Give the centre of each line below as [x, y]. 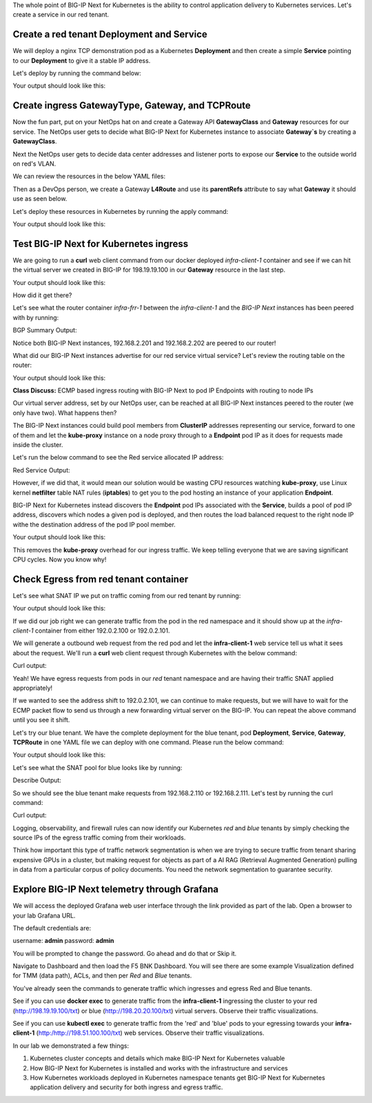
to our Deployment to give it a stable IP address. [82, 60]
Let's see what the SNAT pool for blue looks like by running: [97, 767]
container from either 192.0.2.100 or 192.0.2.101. [102, 630]
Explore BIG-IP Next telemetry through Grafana [116, 890]
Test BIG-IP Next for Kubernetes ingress [101, 244]
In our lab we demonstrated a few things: [71, 1046]
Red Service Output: [41, 470]
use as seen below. [40, 199]
